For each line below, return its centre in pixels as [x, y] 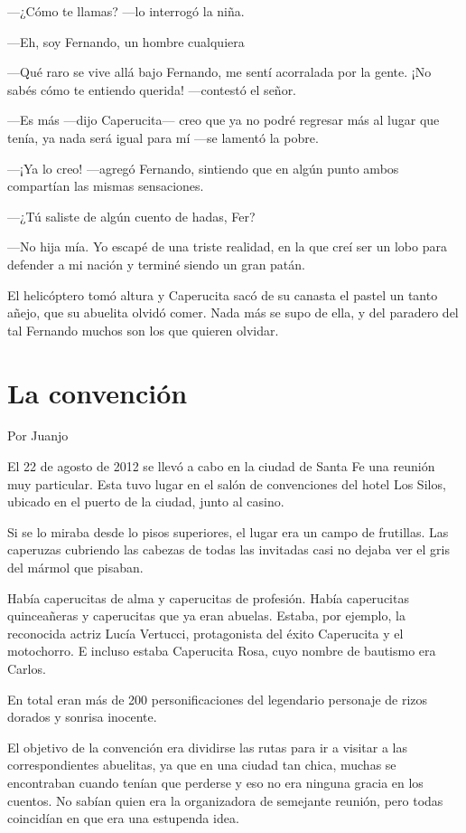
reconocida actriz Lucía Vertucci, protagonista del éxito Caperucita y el [205, 633]
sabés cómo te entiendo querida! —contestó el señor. [152, 89]
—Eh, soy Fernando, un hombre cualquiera [126, 41]
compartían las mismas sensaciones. [106, 186]
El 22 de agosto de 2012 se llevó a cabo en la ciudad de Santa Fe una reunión [221, 466]
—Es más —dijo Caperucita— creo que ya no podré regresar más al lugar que [224, 120]
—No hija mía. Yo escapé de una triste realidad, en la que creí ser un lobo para [227, 246]
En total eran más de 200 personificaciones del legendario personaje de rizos [218, 699]
